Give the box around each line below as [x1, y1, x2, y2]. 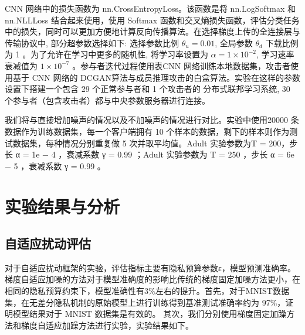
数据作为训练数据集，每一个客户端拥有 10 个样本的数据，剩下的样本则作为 [5, 125, 290, 137]
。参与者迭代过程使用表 [72, 59, 163, 71]
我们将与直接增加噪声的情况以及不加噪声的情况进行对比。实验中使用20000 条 [5, 114, 299, 126]
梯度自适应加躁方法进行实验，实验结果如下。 [21, 319, 194, 331]
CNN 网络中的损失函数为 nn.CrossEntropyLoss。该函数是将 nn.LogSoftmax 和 [5, 2, 296, 14]
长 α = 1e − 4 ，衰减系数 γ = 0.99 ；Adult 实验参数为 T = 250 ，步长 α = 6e [5, 148, 294, 160]
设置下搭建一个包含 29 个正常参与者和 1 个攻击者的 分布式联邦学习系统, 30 [5, 83, 290, 95]
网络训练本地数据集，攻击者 [183, 59, 290, 71]
